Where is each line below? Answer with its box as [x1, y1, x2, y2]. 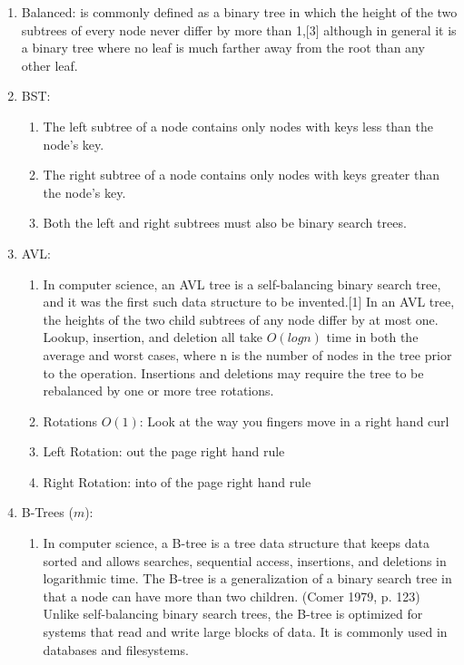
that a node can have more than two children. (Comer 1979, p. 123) [43, 586, 420, 605]
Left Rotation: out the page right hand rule [43, 442, 285, 461]
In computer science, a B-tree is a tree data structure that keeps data [43, 533, 429, 553]
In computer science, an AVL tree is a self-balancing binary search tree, [43, 274, 441, 293]
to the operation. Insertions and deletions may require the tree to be [43, 363, 424, 382]
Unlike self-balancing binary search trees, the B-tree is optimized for [43, 604, 423, 623]
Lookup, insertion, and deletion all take [43, 328, 263, 347]
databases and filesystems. [43, 640, 189, 659]
